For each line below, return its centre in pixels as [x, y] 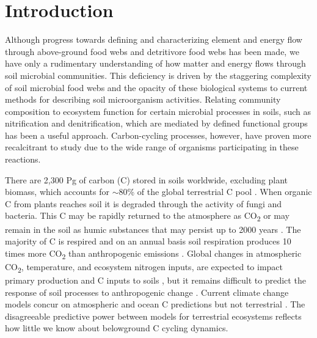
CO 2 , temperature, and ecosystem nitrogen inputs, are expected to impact [144, 267]
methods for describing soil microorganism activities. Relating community [143, 99]
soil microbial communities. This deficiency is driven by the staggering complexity [158, 75]
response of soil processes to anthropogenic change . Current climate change [147, 292]
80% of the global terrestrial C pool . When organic [215, 192]
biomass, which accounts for [57, 192]
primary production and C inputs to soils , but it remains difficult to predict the [155, 280]
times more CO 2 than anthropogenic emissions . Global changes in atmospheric [153, 254]
